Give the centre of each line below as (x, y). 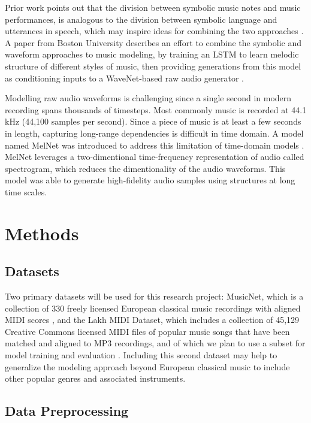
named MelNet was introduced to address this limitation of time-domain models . (155, 145)
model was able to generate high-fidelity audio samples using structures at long (150, 180)
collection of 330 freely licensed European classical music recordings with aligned (153, 308)
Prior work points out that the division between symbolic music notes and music (153, 7)
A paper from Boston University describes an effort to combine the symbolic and (153, 42)
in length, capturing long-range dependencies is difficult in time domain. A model (154, 133)
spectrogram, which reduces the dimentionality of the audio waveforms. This (145, 168)
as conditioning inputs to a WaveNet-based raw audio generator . (124, 78)
